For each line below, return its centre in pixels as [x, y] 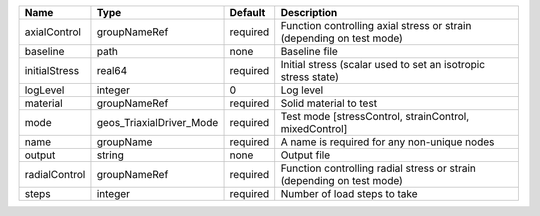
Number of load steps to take [349, 193]
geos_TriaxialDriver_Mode [157, 122]
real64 [112, 70]
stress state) [310, 77]
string [110, 155]
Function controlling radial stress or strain [378, 168]
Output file [305, 155]
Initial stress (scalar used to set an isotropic [382, 64]
